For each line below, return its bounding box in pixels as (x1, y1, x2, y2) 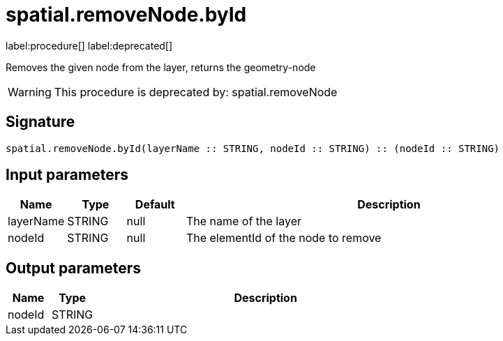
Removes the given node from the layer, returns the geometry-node (6, 61, 316, 73)
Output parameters (6, 259, 141, 277)
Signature (6, 113, 75, 131)
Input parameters (6, 166, 129, 184)
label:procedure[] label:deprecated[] (6, 39, 173, 52)
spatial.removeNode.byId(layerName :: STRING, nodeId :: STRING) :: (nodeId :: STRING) (6, 142, 500, 154)
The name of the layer (186, 214, 301, 229)
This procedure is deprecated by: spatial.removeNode (54, 84, 338, 99)
